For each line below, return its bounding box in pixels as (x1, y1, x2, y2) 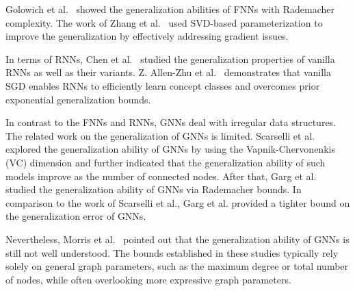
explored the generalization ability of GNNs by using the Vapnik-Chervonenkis (5, 142, 335, 156)
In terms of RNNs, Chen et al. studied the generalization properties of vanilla (5, 51, 335, 66)
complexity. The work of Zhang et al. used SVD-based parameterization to (5, 15, 323, 29)
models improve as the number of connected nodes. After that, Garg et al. (5, 168, 317, 183)
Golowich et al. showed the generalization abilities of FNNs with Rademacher (5, 2, 335, 16)
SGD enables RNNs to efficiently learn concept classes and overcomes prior (5, 78, 320, 92)
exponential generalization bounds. (5, 92, 151, 106)
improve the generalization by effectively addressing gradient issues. (5, 29, 289, 43)
